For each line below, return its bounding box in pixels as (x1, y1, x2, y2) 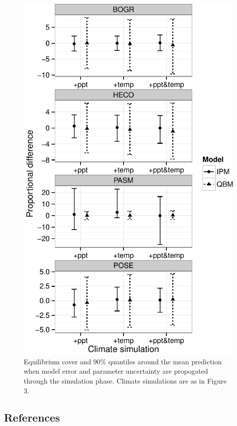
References (4, 409, 60, 425)
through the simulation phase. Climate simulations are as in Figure (24, 375, 227, 386)
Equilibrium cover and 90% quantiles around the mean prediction (24, 356, 222, 366)
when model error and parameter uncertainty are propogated (24, 366, 208, 376)
